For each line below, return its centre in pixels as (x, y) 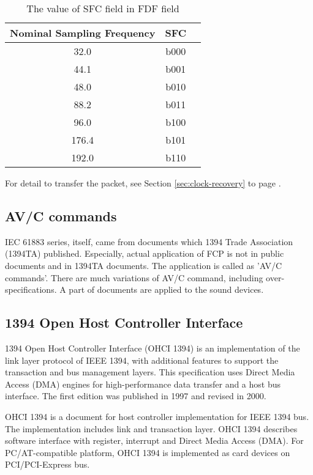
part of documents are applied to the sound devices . (166, 289)
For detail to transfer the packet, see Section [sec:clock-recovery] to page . (143, 183)
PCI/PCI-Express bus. (47, 464)
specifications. (31, 289)
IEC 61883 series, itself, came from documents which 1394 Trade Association (149, 241)
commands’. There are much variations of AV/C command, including (134, 277)
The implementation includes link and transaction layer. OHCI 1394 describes (151, 428)
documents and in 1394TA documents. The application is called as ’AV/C (144, 265)
